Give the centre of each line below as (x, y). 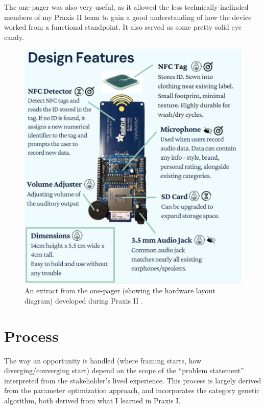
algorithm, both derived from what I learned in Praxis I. (92, 401)
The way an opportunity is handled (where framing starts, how (103, 360)
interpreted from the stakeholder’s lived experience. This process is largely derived (133, 380)
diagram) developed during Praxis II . (84, 300)
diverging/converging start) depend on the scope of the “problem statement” (124, 370)
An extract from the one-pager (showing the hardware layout (120, 290)
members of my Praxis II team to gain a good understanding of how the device (128, 17)
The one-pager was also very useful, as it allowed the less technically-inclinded (126, 7)
